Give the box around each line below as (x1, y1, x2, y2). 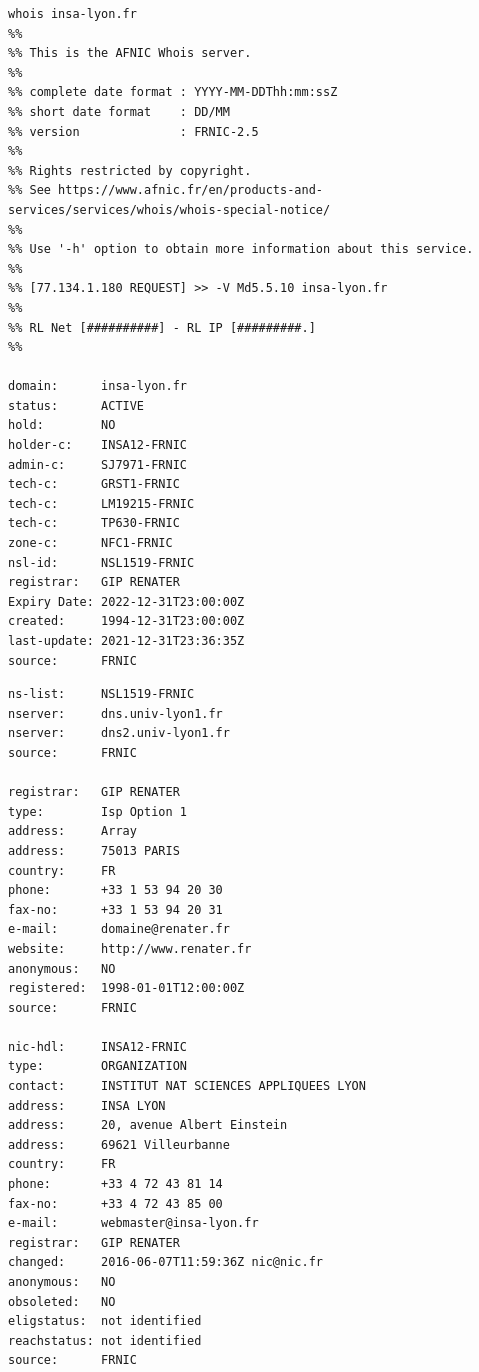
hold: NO (8, 418, 116, 433)
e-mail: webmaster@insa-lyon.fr (8, 1216, 259, 1231)
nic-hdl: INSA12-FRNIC (8, 1039, 187, 1054)
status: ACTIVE (8, 398, 145, 413)
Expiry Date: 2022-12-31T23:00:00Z (8, 594, 245, 609)
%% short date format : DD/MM (8, 104, 230, 119)
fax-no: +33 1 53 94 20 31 (8, 902, 223, 917)
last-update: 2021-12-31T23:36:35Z (8, 634, 245, 648)
